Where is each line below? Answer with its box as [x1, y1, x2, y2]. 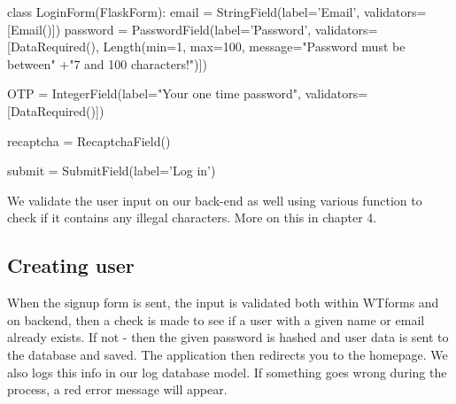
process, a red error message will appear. [7, 380, 228, 399]
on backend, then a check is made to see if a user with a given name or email [7, 310, 425, 329]
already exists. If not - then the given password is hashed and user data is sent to [7, 328, 449, 346]
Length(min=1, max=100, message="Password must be [103, 37, 406, 56]
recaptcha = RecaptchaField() [7, 131, 171, 150]
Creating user [7, 252, 135, 279]
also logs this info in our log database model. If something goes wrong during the [7, 362, 447, 381]
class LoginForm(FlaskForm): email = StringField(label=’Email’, [7, 3, 360, 20]
